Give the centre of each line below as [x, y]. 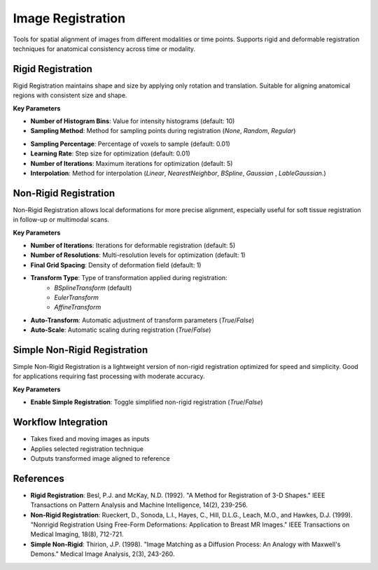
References [38, 479]
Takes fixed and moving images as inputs [90, 439]
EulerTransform [77, 297]
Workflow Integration [61, 423]
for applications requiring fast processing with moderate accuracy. [109, 376]
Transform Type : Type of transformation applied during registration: [129, 278]
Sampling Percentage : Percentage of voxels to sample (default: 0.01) [130, 144]
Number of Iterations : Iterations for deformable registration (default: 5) [133, 246]
